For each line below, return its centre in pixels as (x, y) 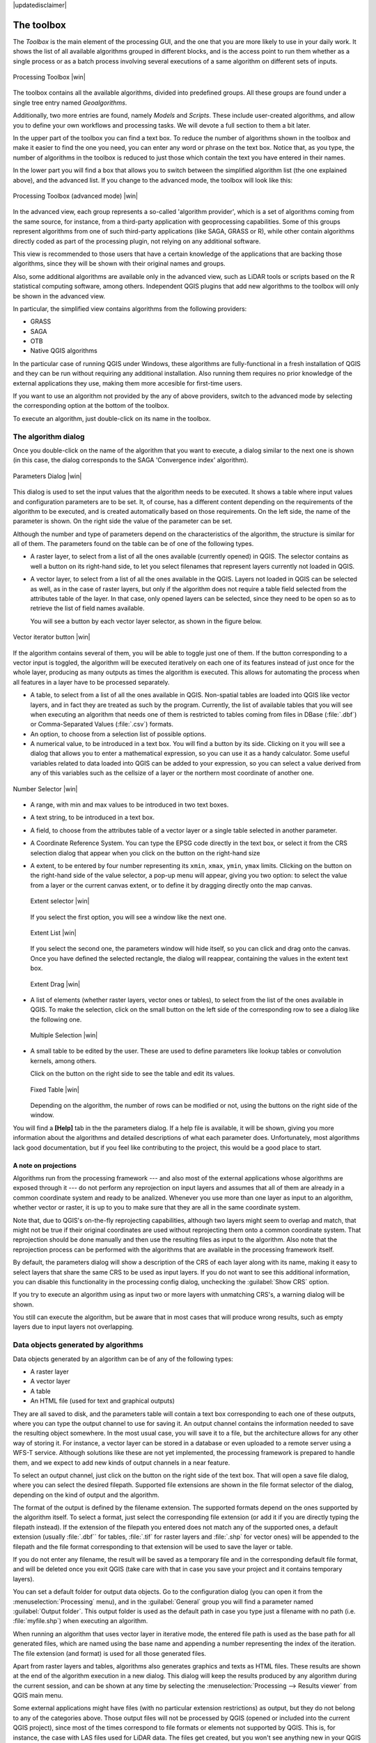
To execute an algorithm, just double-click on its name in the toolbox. (112, 418)
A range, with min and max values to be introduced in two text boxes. (130, 805)
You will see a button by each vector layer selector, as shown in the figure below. (146, 621)
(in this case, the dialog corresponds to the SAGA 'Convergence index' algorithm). (131, 460)
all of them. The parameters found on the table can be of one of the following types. (133, 544)
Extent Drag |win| (55, 984)
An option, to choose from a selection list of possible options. (118, 734)
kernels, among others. (63, 1060)
